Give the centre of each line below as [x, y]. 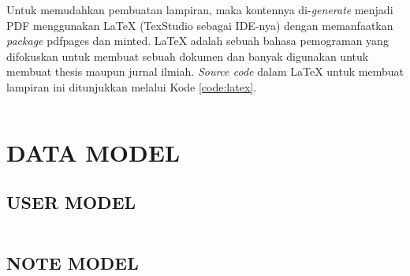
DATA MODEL [93, 152]
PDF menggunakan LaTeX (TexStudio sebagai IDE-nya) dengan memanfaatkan [200, 25]
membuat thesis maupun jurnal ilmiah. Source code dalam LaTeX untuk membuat [205, 71]
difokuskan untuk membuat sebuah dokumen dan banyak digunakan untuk [188, 56]
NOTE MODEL [73, 262]
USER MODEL [71, 202]
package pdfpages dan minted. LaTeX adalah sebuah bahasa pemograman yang [198, 41]
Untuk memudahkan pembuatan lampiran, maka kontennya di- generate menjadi [200, 9]
